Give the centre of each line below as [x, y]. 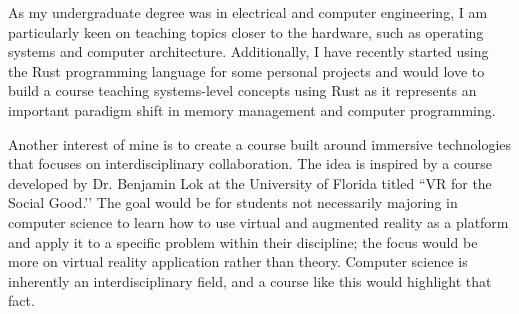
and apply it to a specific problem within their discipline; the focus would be [243, 241]
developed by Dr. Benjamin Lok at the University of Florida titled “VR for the [250, 182]
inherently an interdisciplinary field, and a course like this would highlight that [250, 280]
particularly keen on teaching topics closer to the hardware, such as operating [246, 31]
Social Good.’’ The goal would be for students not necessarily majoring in [233, 202]
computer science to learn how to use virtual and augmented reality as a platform [258, 221]
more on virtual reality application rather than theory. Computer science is [238, 261]
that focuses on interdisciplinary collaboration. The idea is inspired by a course [250, 163]
